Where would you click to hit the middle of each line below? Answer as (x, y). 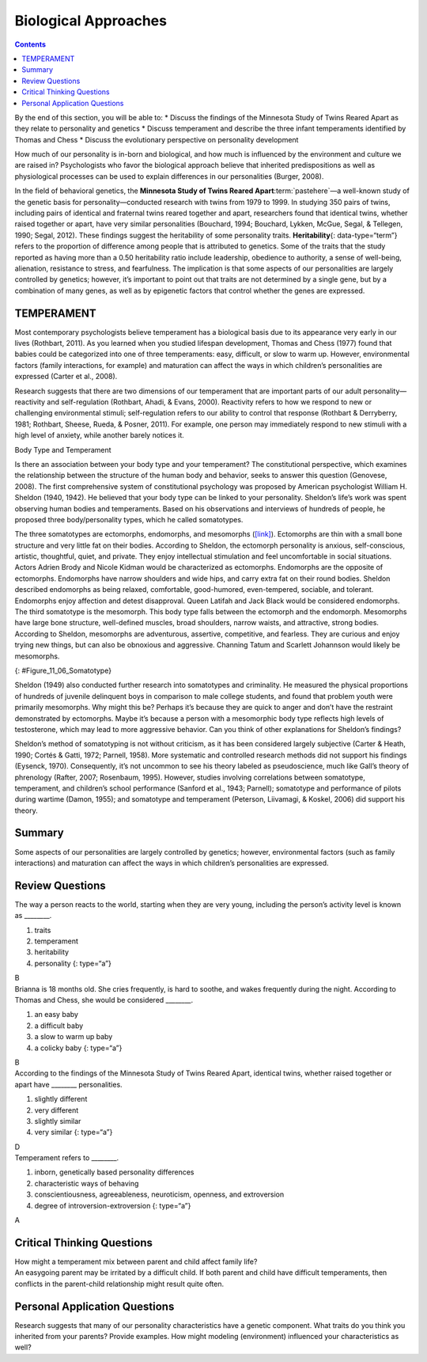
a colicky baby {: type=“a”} (78, 1048)
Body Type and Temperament (63, 450)
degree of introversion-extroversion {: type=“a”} (113, 1205)
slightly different (61, 1099)
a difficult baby (59, 1026)
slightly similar (58, 1121)
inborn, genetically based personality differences (114, 1172)
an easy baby (57, 1015)
